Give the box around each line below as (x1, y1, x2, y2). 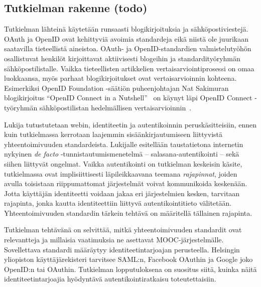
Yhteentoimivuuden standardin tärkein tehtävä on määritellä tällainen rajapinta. (4, 207, 252, 218)
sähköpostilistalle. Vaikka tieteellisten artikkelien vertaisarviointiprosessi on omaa (4, 63, 254, 73)
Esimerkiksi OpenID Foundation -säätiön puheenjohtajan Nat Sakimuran (4, 82, 229, 93)
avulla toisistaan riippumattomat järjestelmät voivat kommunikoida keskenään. (4, 178, 247, 189)
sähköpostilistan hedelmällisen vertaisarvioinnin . (39, 102, 192, 112)
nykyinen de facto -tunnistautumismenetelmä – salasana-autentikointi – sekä (4, 149, 239, 159)
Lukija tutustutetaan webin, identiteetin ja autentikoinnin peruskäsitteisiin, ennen (4, 119, 257, 129)
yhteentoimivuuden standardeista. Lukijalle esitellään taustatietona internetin (4, 138, 243, 149)
